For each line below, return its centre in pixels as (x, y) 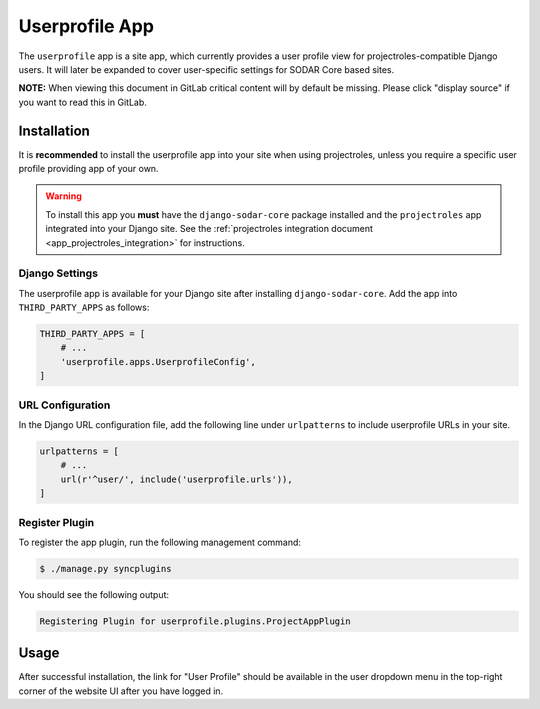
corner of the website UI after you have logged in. (121, 691)
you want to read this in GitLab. (82, 102)
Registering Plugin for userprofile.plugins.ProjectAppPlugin (195, 621)
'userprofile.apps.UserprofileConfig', (158, 361)
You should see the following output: (94, 594)
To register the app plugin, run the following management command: (160, 542)
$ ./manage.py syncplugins (105, 568)
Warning (63, 196)
